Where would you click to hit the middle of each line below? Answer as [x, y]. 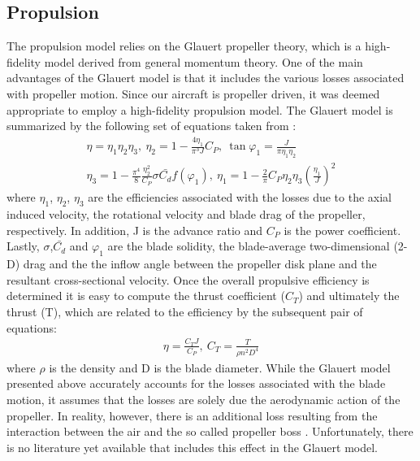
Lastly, [23, 246]
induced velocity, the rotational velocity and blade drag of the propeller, [186, 214]
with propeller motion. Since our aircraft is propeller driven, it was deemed [193, 93]
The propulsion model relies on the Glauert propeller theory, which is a [184, 46]
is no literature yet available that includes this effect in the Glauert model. [192, 447]
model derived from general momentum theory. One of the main [204, 61]
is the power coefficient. [342, 230]
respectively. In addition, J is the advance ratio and [135, 230]
